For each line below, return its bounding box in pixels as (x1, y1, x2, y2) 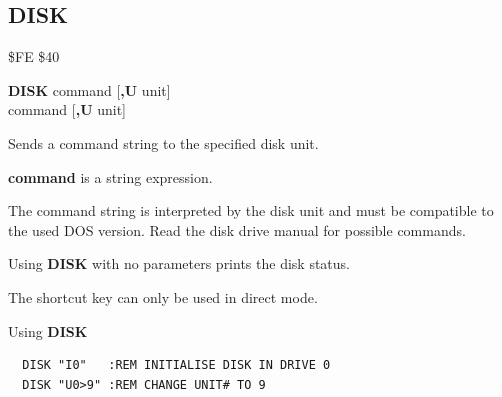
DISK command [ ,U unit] (8, 79, 171, 100)
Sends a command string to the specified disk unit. (8, 132, 319, 153)
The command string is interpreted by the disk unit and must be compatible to (8, 200, 494, 221)
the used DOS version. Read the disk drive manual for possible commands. (8, 219, 466, 240)
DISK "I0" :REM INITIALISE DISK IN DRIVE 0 (22, 358, 331, 373)
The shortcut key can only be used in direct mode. (8, 286, 318, 307)
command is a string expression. (8, 166, 213, 187)
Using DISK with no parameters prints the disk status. (8, 253, 350, 274)
